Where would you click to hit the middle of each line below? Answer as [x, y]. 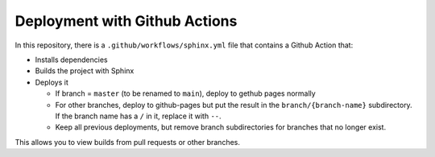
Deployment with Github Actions [126, 21]
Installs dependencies [71, 60]
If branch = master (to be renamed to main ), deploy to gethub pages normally [185, 93]
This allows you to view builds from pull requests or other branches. [128, 142]
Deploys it [52, 82]
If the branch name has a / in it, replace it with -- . [138, 116]
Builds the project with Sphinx [85, 71]
